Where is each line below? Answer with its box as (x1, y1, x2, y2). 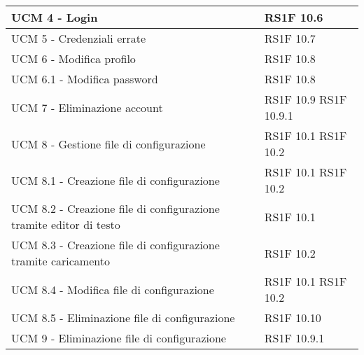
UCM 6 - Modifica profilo (11, 50, 136, 67)
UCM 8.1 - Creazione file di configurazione (11, 172, 220, 188)
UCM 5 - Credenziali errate (11, 30, 146, 46)
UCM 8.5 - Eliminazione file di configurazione (11, 309, 235, 326)
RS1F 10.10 (264, 309, 321, 326)
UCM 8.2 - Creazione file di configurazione (11, 200, 220, 216)
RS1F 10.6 (264, 9, 323, 25)
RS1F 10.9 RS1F (264, 91, 347, 107)
